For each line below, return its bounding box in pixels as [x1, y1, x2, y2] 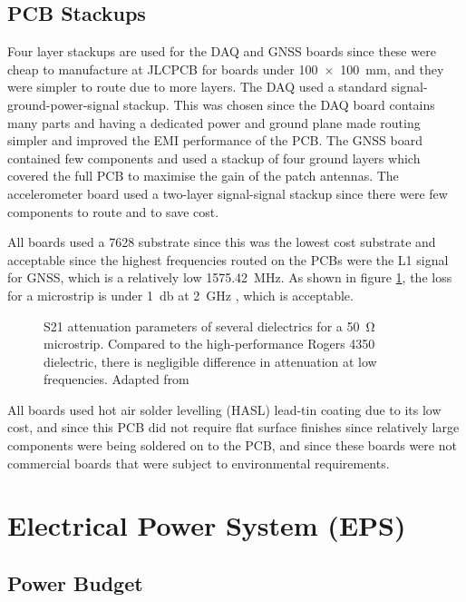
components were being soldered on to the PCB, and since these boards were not [7, 436, 457, 455]
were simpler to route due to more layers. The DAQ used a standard [7, 77, 388, 96]
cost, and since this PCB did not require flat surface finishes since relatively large [7, 418, 460, 437]
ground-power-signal [7, 94, 120, 113]
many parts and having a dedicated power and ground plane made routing [7, 113, 421, 132]
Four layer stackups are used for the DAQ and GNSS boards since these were [7, 42, 436, 61]
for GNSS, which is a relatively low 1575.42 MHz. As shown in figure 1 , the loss [7, 268, 452, 287]
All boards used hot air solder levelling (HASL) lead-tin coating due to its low [7, 400, 442, 419]
